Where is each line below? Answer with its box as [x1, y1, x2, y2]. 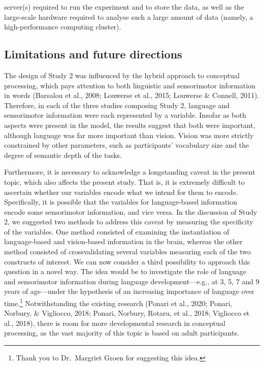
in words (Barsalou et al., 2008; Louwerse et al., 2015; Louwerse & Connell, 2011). [4, 90, 259, 101]
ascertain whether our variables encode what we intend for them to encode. [4, 186, 238, 197]
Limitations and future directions [4, 46, 182, 62]
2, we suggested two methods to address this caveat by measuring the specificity [4, 216, 253, 227]
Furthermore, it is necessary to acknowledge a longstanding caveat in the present [4, 167, 255, 177]
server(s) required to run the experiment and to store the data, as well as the [4, 2, 244, 12]
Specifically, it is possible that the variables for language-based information [4, 196, 238, 207]
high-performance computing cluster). [4, 21, 121, 32]
